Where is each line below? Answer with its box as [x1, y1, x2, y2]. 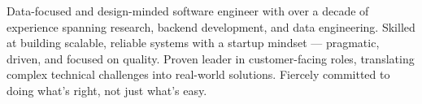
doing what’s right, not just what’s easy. [7, 81, 207, 98]
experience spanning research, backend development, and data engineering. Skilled [7, 18, 415, 35]
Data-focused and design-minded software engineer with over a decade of [7, 2, 369, 19]
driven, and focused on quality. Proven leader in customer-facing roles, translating [7, 50, 415, 67]
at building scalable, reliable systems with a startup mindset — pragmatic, [7, 34, 380, 51]
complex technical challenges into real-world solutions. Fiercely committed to [7, 66, 390, 83]
